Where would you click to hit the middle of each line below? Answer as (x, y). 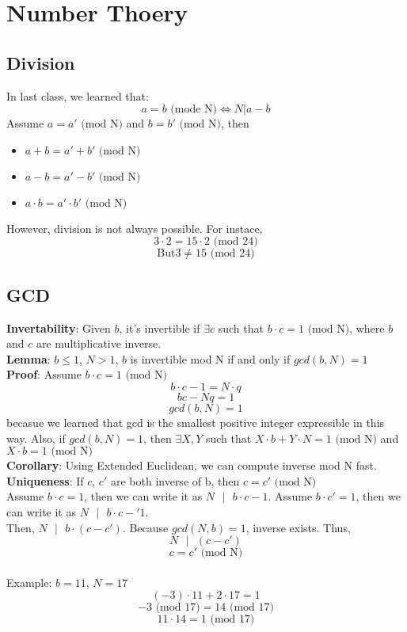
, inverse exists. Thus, (298, 527)
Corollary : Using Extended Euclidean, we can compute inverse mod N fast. (192, 465)
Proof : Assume (44, 374)
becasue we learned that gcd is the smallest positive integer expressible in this (196, 422)
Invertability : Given (59, 327)
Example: (29, 582)
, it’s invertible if (160, 327)
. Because (145, 527)
